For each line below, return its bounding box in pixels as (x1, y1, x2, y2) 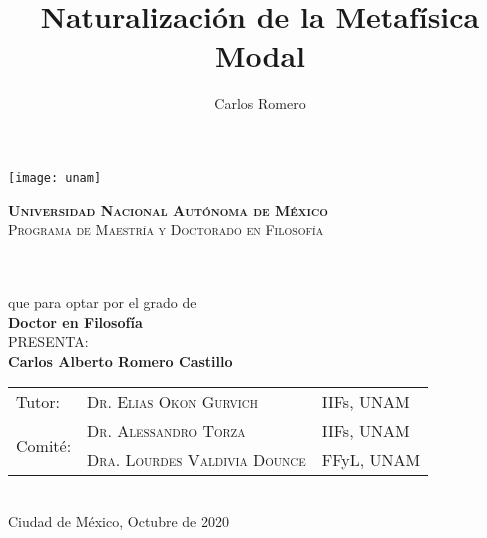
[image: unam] (8, 170, 102, 185)
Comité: (16, 433, 72, 457)
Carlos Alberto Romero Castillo (8, 350, 233, 371)
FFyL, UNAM (321, 448, 421, 472)
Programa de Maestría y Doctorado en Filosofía (8, 219, 324, 240)
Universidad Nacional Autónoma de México (8, 199, 328, 220)
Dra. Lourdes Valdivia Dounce (87, 448, 306, 472)
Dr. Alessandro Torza (87, 419, 246, 443)
